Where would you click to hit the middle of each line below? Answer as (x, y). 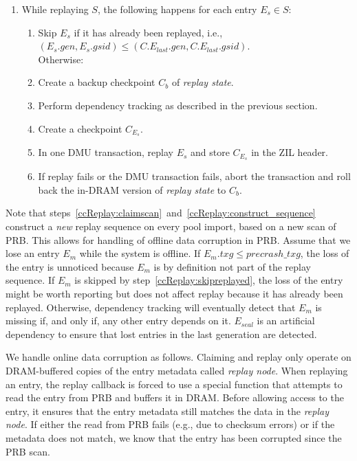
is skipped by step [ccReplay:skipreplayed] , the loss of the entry (209, 280)
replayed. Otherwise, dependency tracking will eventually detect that (151, 307)
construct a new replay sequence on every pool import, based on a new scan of (171, 226)
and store (210, 152)
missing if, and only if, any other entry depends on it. (118, 321)
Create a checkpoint (80, 128)
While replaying (55, 9)
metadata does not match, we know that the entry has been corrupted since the (174, 437)
